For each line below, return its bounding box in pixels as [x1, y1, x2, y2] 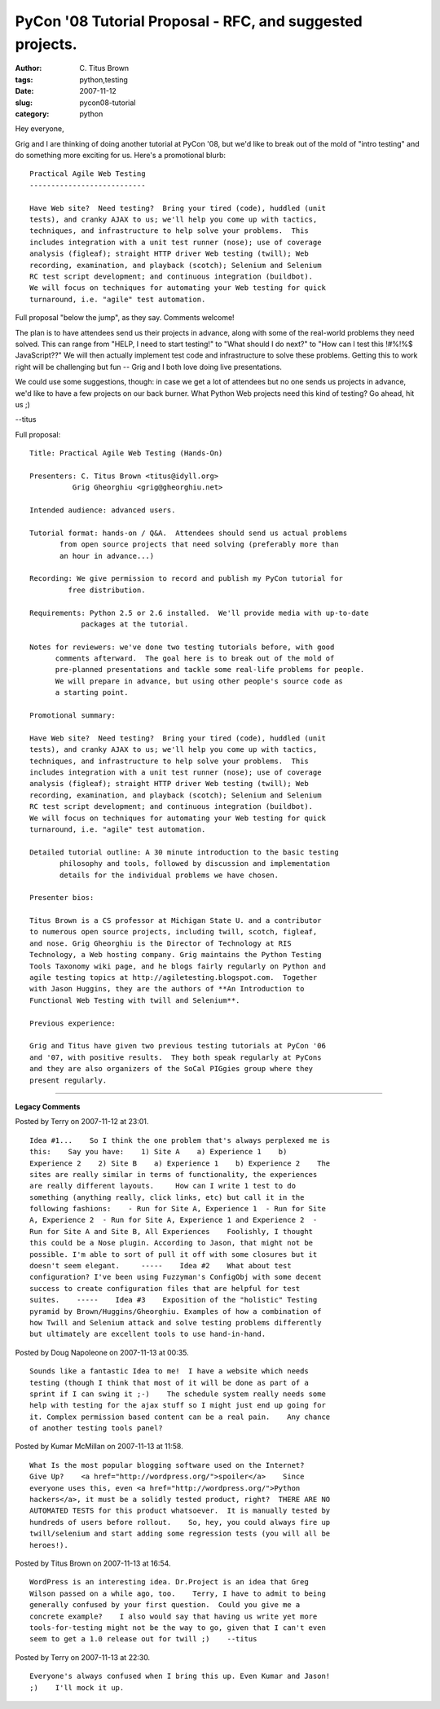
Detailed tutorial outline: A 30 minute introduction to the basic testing [29, 847, 339, 857]
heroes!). [29, 1540, 68, 1549]
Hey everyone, [15, 124, 64, 134]
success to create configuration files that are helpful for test [29, 1284, 301, 1293]
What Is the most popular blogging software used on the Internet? [29, 1461, 305, 1470]
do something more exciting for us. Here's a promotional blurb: [15, 151, 227, 160]
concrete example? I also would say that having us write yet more [29, 1611, 318, 1621]
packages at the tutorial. [81, 619, 189, 629]
